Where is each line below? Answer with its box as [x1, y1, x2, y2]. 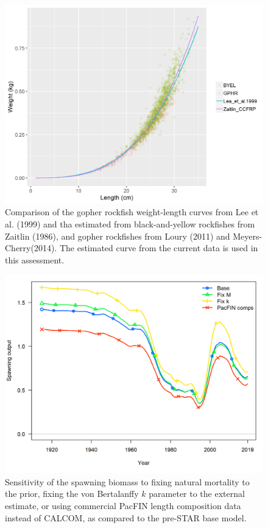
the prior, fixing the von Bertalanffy [5, 487, 139, 500]
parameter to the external [149, 487, 245, 500]
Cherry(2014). [5, 241, 57, 254]
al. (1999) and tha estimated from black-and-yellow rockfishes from [5, 218, 255, 230]
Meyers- [233, 229, 263, 242]
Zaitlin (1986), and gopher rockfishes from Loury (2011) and [5, 229, 230, 242]
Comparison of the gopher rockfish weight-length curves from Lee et [5, 205, 259, 218]
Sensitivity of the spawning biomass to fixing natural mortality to [5, 475, 250, 488]
